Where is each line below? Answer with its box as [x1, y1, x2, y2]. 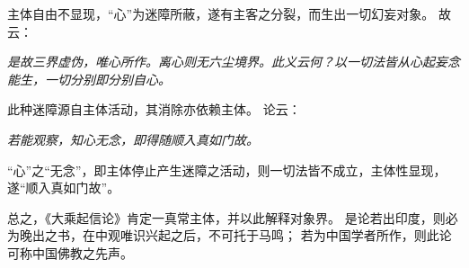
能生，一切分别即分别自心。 [7, 69, 171, 88]
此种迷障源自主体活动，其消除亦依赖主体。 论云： [7, 100, 301, 119]
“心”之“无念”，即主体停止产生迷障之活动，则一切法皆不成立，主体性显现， [7, 160, 447, 179]
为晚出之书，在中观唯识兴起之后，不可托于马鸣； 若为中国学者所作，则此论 [7, 226, 452, 245]
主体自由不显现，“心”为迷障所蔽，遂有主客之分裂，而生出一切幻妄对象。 [7, 4, 435, 22]
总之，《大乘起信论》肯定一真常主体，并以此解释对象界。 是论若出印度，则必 [7, 208, 458, 227]
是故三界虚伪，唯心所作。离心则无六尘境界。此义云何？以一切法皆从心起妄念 [7, 52, 460, 71]
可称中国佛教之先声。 [7, 243, 133, 262]
